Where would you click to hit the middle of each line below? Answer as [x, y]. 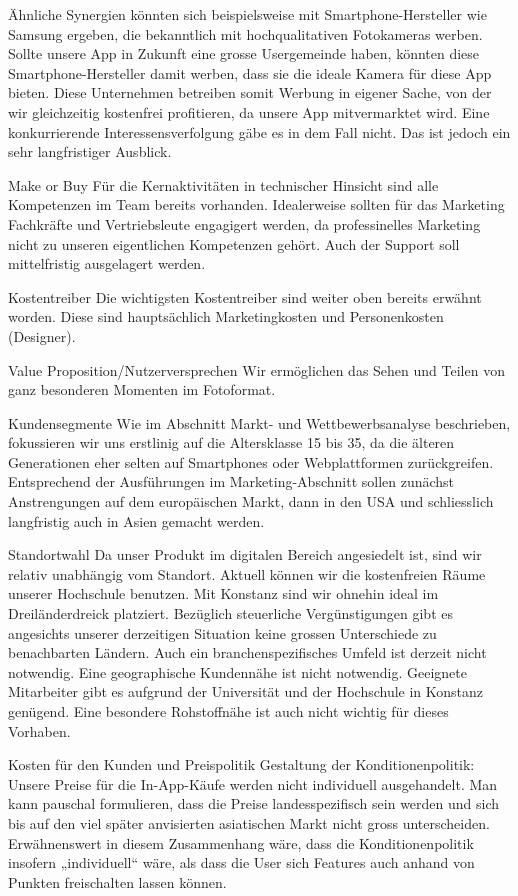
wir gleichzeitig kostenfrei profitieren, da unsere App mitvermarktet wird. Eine [249, 111]
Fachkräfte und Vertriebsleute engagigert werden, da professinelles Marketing [244, 223]
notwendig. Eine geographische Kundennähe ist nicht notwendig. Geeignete [238, 671]
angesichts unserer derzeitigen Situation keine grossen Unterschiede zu [222, 632]
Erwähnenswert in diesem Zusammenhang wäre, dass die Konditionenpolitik [241, 842]
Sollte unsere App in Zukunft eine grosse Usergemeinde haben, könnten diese [244, 53]
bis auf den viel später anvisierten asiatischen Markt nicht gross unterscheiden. [249, 822]
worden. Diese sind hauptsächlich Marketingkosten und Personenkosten [226, 316]
